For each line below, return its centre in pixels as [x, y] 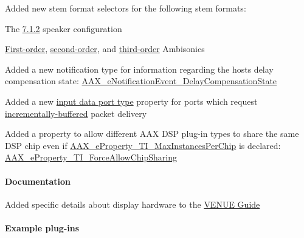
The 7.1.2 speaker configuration [64, 28]
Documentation [38, 181]
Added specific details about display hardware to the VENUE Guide [133, 204]
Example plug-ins [42, 227]
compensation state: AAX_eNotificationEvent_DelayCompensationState [141, 81]
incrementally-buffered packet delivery [76, 113]
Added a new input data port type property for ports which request [131, 101]
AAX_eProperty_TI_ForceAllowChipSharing [91, 157]
